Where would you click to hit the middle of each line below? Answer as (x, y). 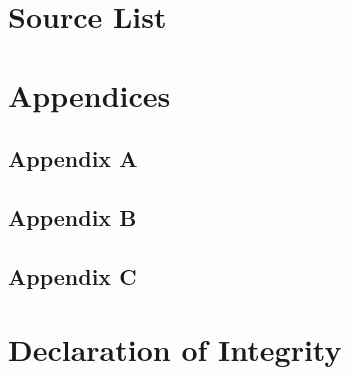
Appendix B (72, 216)
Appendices (89, 94)
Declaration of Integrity (175, 349)
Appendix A (73, 158)
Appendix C (72, 275)
